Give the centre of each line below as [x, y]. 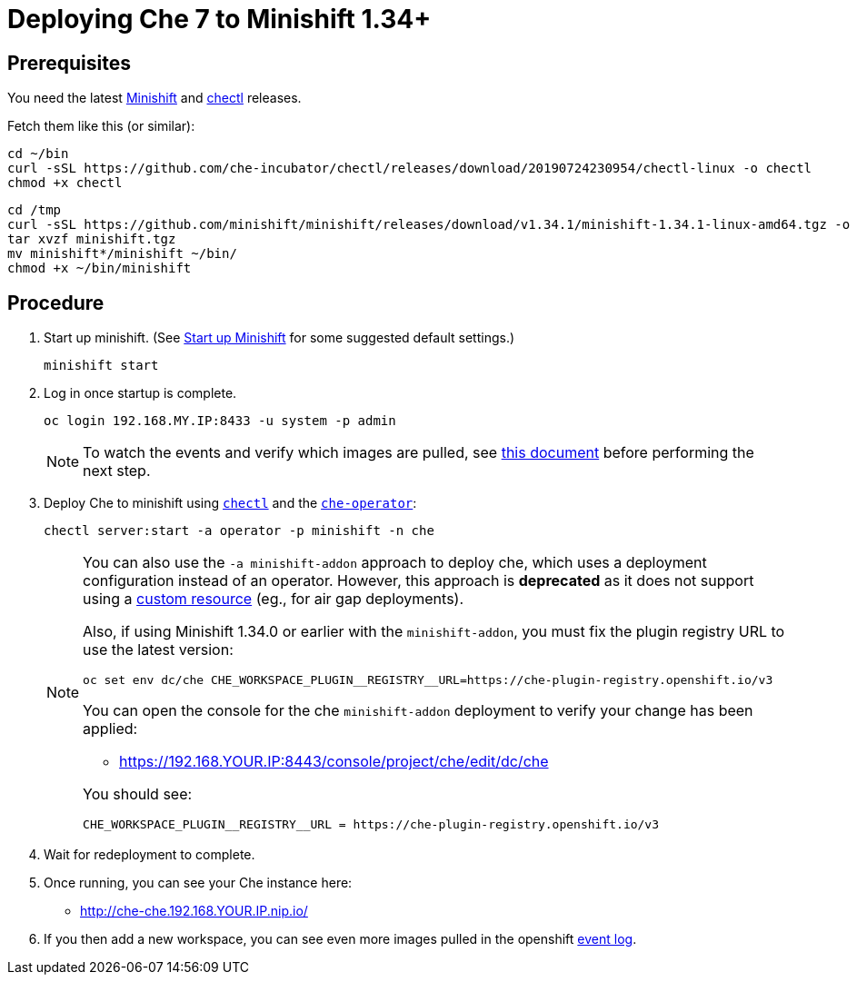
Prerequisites [69, 63]
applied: [110, 729]
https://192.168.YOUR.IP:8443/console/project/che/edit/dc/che [334, 762]
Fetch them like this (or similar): [101, 126]
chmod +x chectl [65, 183]
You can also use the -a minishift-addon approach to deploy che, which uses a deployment [395, 563]
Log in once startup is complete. [140, 393]
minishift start [101, 366]
